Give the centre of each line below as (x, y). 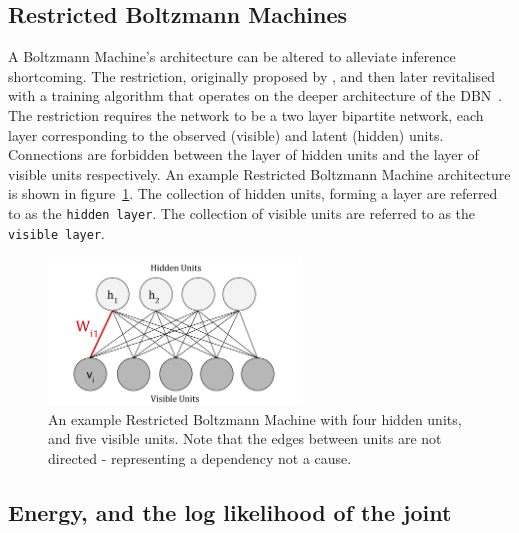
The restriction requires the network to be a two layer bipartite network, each (246, 114)
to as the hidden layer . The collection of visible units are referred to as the (242, 212)
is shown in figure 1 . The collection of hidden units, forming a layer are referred (253, 193)
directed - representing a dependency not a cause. (200, 457)
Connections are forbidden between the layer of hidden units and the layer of (243, 154)
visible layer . (56, 232)
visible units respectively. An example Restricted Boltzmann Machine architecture (259, 173)
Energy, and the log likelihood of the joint (230, 511)
